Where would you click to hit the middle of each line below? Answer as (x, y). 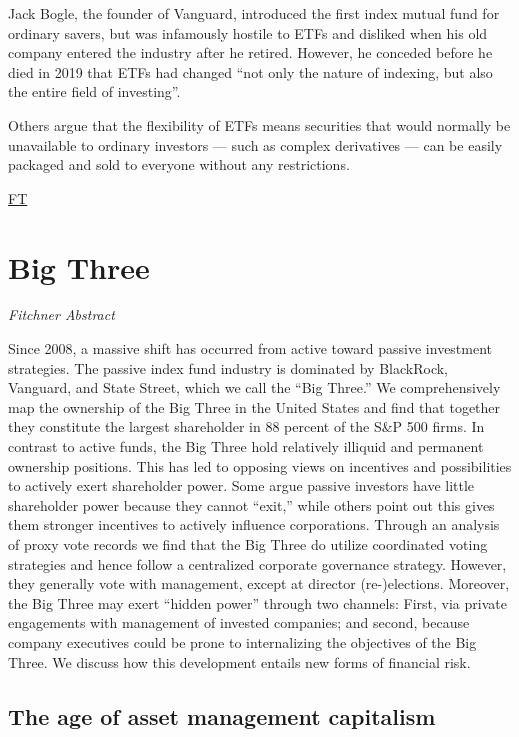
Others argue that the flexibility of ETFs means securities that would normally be (259, 124)
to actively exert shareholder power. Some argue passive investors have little (241, 485)
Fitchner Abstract (61, 314)
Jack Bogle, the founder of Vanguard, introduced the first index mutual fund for (254, 13)
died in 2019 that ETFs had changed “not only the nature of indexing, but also (250, 71)
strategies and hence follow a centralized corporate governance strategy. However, (257, 563)
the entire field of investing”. (94, 91)
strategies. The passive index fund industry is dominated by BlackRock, (228, 367)
